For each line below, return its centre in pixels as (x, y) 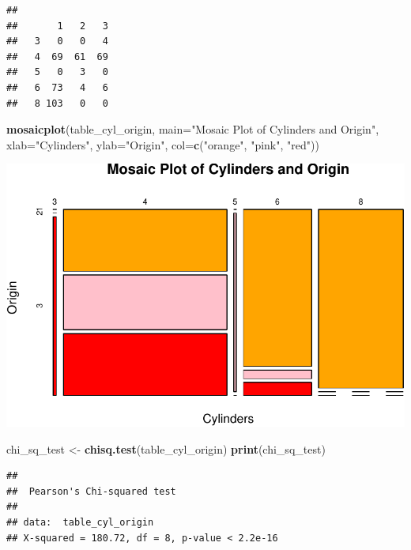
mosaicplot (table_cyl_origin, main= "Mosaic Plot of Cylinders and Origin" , (193, 129)
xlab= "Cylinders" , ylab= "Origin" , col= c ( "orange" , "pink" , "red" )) (163, 144)
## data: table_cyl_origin (80, 522)
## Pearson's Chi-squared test (91, 491)
